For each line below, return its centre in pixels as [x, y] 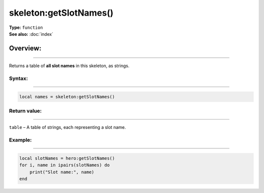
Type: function [26, 27]
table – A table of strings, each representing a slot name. [67, 127]
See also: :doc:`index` [31, 34]
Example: [20, 140]
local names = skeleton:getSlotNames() [67, 96]
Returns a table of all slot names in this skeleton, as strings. [69, 66]
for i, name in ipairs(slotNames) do [65, 165]
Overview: [25, 48]
